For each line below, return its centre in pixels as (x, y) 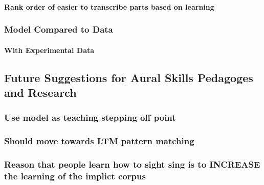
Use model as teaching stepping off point (90, 117)
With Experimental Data (49, 50)
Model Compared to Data (59, 29)
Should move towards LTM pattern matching (99, 141)
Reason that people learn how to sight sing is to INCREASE (132, 164)
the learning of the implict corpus (75, 176)
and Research (40, 92)
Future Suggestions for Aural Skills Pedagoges (129, 77)
